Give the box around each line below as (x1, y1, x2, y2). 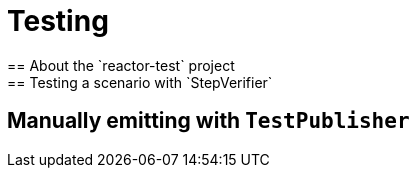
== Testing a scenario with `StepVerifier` (7, 73, 273, 91)
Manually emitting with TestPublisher (7, 108, 410, 134)
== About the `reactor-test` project (7, 56, 235, 74)
